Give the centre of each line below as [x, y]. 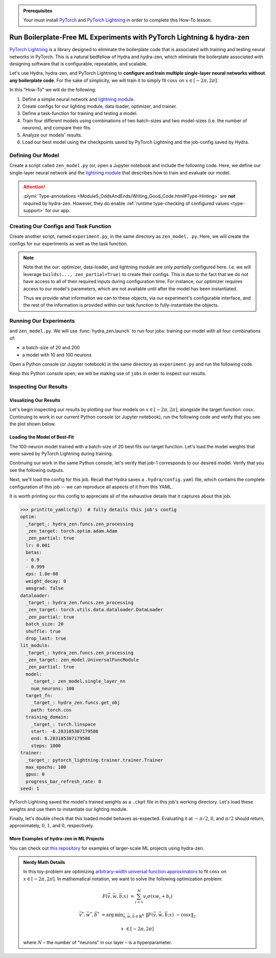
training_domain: [47, 717]
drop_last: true [46, 638]
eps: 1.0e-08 [42, 574]
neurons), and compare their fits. [57, 128]
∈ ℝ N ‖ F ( [144, 915]
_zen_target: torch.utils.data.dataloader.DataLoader [95, 610]
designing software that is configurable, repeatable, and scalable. [78, 64]
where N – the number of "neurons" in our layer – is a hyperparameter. [98, 942]
